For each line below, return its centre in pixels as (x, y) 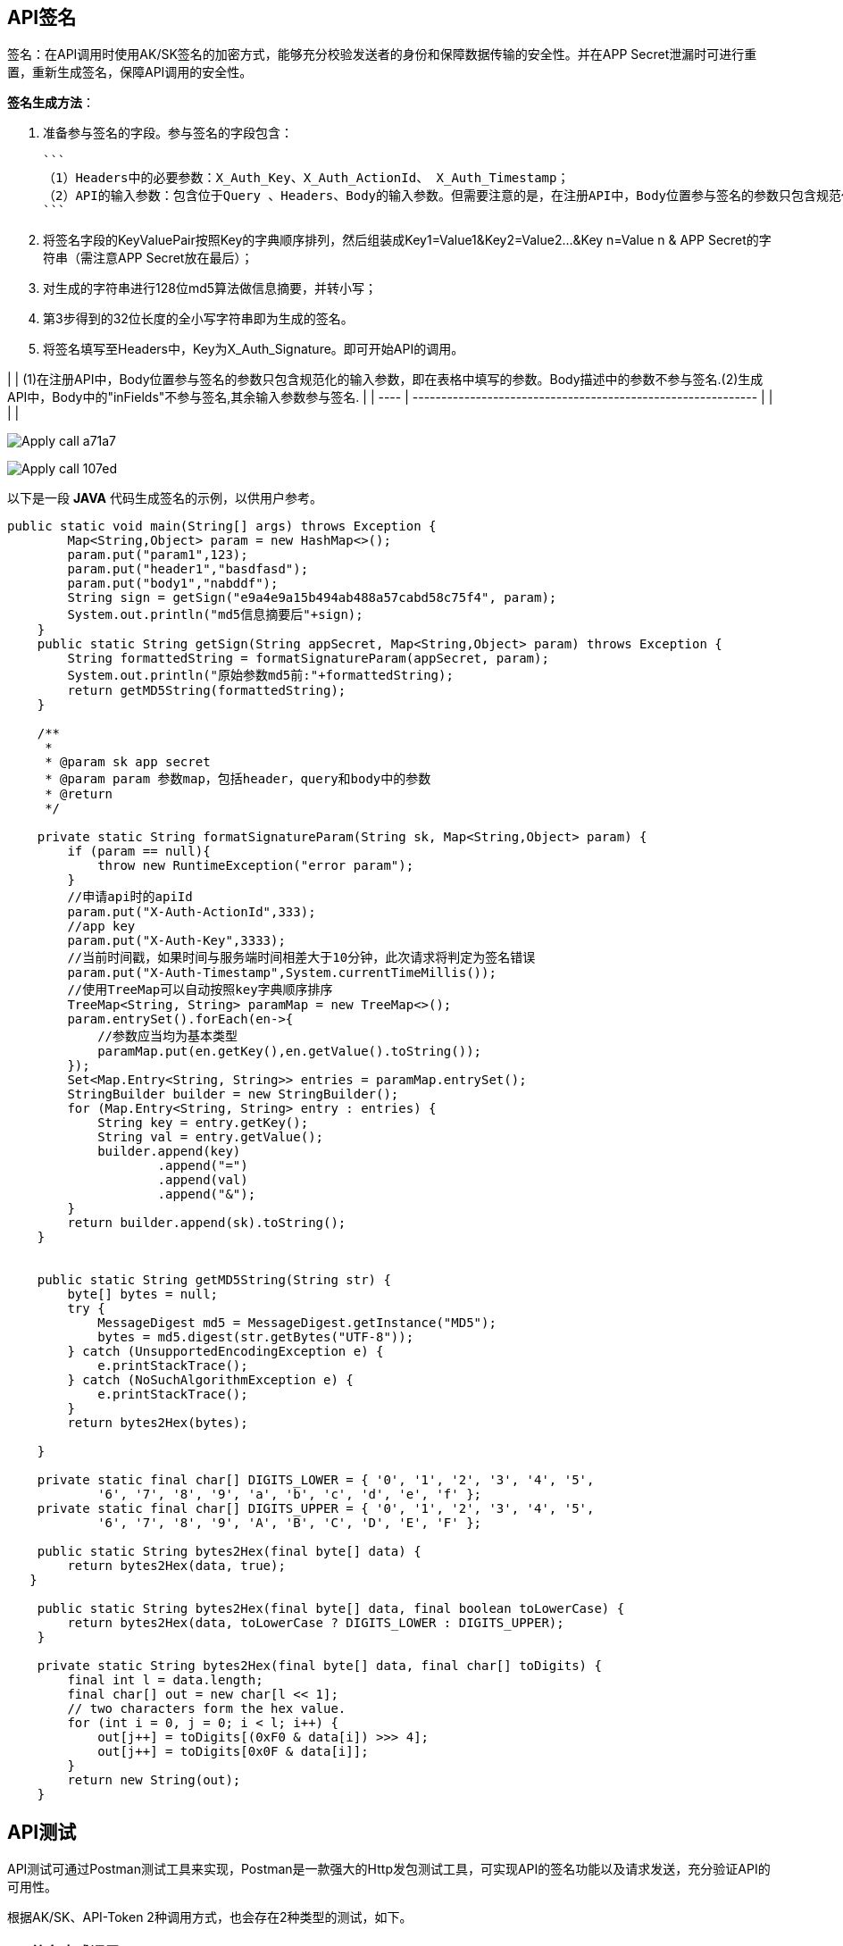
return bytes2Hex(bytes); (158, 1423)
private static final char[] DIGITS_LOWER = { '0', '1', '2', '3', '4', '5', (316, 1480)
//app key (101, 927)
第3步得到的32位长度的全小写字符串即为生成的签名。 (198, 319)
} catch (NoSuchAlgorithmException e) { (210, 1380)
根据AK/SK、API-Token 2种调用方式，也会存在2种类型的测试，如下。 (210, 1917)
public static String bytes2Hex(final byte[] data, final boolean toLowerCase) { (331, 1609)
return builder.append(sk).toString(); (207, 1223)
